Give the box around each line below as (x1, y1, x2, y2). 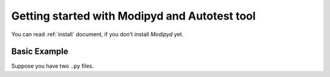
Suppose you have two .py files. (11, 62, 94, 70)
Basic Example (11, 46, 68, 57)
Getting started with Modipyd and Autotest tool (11, 9, 256, 23)
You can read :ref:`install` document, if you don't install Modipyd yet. (11, 31, 183, 38)
